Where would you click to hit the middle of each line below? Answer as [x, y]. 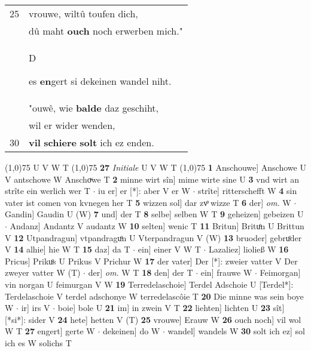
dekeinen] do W [131, 331]
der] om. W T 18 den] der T [141, 273]
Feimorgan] [280, 273]
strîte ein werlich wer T [48, 191]
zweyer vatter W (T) [43, 273]
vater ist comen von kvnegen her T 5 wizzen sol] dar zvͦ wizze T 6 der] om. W [148, 202]
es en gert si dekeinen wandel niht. [100, 81]
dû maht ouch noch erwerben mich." [106, 31]
